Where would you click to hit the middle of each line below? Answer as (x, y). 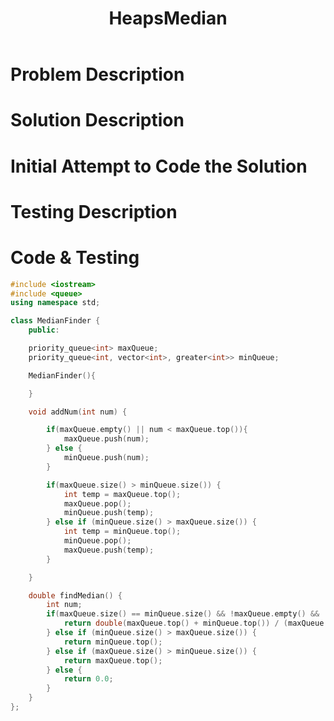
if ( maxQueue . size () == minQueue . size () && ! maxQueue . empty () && (183, 614)
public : (44, 330)
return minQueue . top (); (113, 642)
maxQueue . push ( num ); (106, 439)
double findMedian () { (75, 595)
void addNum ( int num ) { (78, 412)
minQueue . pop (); (97, 541)
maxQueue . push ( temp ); (109, 550)
